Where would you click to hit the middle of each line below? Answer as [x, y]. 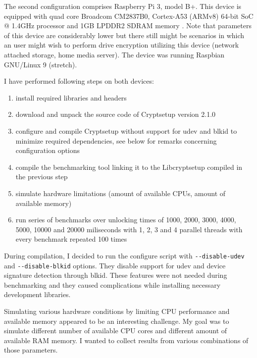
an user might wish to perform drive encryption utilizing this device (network [122, 45]
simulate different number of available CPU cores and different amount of [116, 331]
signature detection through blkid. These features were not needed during [116, 275]
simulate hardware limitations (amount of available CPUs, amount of [121, 193]
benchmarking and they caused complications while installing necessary [112, 284]
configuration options [48, 150]
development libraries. [37, 294]
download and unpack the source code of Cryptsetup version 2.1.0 [116, 114]
